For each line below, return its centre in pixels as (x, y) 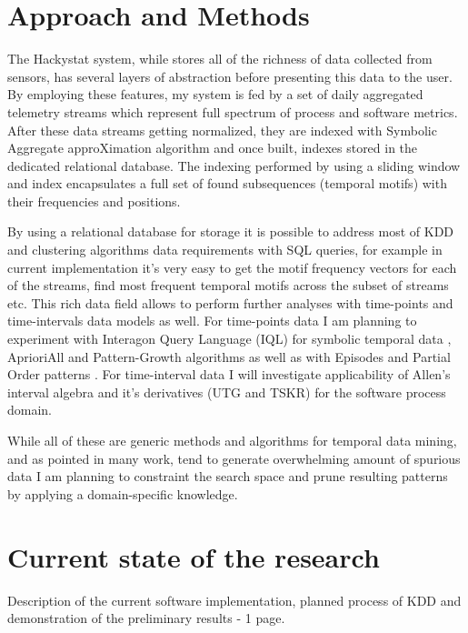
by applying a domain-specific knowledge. (123, 493)
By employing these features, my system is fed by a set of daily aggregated (215, 94)
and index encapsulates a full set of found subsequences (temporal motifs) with (227, 183)
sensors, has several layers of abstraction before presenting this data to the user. (230, 76)
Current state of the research (194, 556)
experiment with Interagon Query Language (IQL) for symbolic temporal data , (229, 339)
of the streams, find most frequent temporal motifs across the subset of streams (228, 285)
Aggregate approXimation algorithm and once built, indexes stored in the (213, 148)
